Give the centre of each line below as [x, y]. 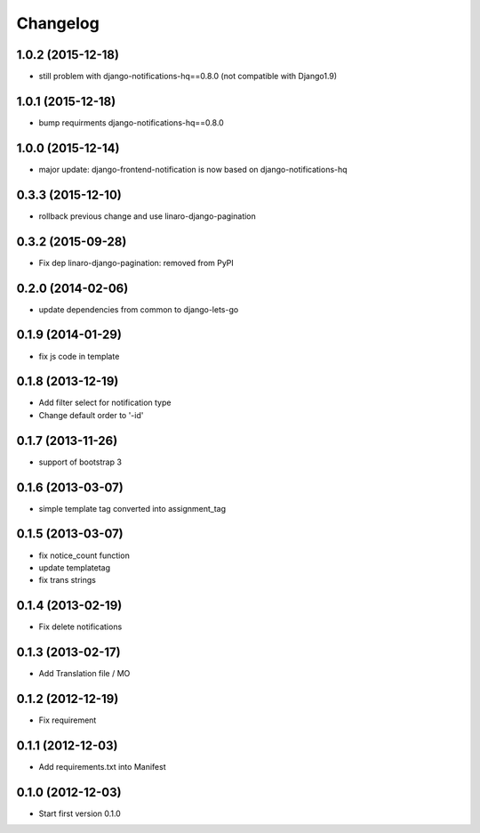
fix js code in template [79, 356]
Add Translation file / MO [84, 674]
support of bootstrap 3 [80, 462]
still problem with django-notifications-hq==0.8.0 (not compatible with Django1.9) [188, 77]
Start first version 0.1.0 [80, 813]
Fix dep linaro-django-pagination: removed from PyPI [136, 263]
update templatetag [75, 567]
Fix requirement [68, 720]
